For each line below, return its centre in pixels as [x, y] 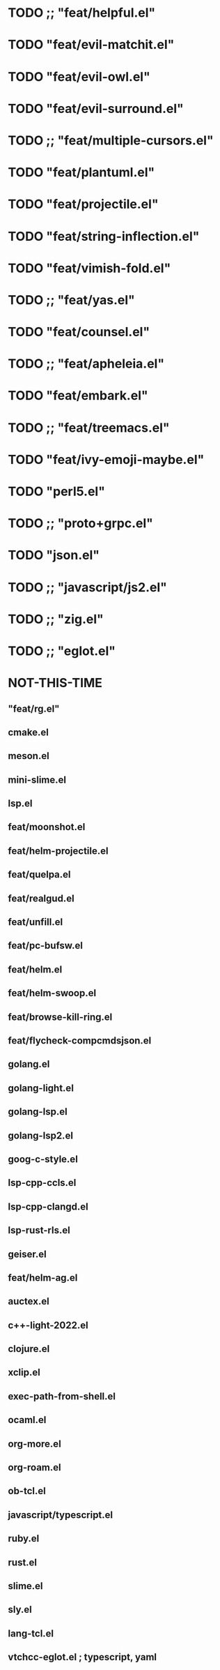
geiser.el [28, 1254]
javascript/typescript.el [61, 1515]
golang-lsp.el [38, 1112]
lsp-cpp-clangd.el [48, 1206]
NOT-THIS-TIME [55, 683]
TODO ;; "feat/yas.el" [71, 300]
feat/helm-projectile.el [58, 851]
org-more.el [34, 1444]
